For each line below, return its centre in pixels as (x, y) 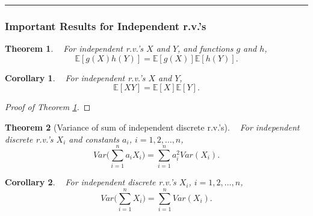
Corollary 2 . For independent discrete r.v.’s (91, 182)
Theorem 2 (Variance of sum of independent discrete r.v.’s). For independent (152, 127)
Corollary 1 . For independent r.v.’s (75, 77)
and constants (94, 139)
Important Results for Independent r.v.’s (106, 26)
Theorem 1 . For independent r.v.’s (74, 48)
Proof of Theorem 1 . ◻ (48, 107)
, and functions (206, 48)
